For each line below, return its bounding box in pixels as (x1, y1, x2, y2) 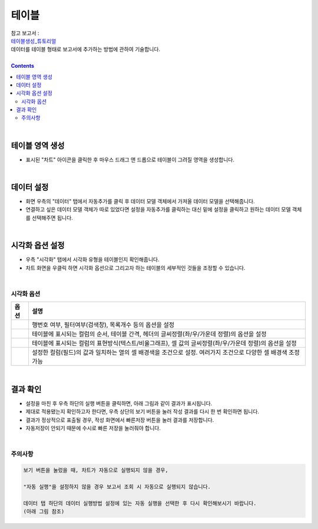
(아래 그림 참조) (23, 508, 65, 515)
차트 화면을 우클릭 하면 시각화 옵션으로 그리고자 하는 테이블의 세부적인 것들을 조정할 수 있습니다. (25, 264, 246, 271)
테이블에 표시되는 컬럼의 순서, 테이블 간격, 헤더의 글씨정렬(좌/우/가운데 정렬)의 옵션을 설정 (32, 330, 267, 338)
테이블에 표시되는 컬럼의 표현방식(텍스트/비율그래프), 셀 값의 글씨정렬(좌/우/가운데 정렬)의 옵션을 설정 (32, 339, 297, 348)
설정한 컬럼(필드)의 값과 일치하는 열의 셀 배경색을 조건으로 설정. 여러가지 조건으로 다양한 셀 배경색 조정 (32, 348, 300, 356)
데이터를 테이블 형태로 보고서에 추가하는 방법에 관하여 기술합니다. (11, 46, 161, 53)
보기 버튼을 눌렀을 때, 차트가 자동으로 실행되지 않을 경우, (23, 467, 168, 474)
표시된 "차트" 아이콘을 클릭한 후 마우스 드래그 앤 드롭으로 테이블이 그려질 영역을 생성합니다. (25, 156, 235, 163)
